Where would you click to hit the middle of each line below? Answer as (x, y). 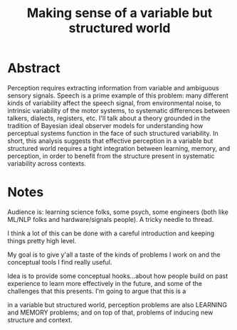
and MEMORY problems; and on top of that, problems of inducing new (110, 312)
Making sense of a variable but (120, 13)
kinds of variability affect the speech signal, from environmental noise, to (114, 103)
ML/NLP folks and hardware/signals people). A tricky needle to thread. (111, 219)
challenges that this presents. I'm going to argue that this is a (97, 291)
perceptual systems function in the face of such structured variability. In (113, 133)
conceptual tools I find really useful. (60, 262)
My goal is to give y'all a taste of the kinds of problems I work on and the (114, 255)
